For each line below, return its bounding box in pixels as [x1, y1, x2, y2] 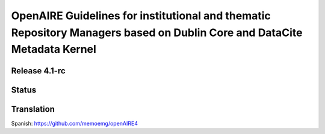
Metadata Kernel [11, 43, 96, 56]
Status [11, 85, 37, 95]
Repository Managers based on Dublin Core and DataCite [11, 26, 303, 39]
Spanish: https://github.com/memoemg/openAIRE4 [11, 120, 138, 127]
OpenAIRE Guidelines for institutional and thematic [11, 9, 271, 22]
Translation [11, 104, 55, 114]
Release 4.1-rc [11, 65, 66, 76]
